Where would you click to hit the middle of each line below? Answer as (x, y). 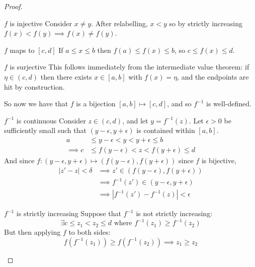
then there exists (66, 76)
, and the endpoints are (213, 76)
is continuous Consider (51, 120)
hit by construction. (34, 86)
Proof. (13, 6)
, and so (179, 104)
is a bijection (96, 104)
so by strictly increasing (206, 23)
